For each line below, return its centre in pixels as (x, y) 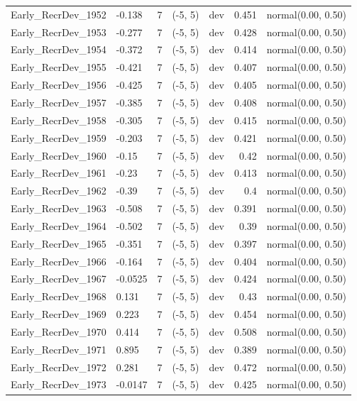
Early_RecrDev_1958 (59, 120)
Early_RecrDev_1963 (59, 208)
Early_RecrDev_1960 (59, 155)
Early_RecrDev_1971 (59, 349)
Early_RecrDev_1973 (59, 384)
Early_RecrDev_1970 (59, 331)
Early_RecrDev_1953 (59, 32)
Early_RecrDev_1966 (59, 261)
